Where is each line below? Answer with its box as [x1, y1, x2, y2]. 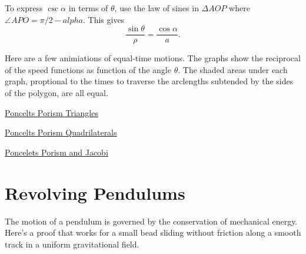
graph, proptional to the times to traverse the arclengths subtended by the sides [5, 75, 294, 87]
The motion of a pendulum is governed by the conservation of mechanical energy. [5, 215, 298, 227]
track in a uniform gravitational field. [5, 237, 139, 250]
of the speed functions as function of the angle [5, 63, 171, 75]
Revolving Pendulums [5, 180, 185, 204]
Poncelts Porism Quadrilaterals [5, 126, 117, 138]
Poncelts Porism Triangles [5, 106, 98, 118]
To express [5, 2, 43, 14]
